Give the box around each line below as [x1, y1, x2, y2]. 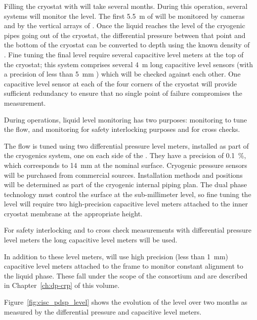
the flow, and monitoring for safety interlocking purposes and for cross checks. [4, 124, 240, 134]
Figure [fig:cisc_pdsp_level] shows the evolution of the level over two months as [4, 297, 248, 307]
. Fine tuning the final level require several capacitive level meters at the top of [4, 49, 244, 59]
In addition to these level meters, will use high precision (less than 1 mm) [4, 251, 228, 261]
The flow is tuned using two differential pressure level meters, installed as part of [4, 140, 249, 151]
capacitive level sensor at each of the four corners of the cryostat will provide [4, 78, 237, 88]
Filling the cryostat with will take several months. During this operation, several [4, 1, 248, 11]
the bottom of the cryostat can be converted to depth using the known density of [4, 40, 250, 50]
